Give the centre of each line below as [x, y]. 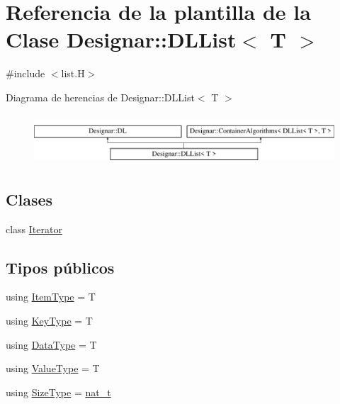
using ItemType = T [51, 297]
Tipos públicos [60, 267]
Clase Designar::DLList [121, 39]
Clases [29, 199]
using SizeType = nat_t [58, 392]
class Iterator [34, 229]
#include [25, 73]
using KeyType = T [49, 320]
